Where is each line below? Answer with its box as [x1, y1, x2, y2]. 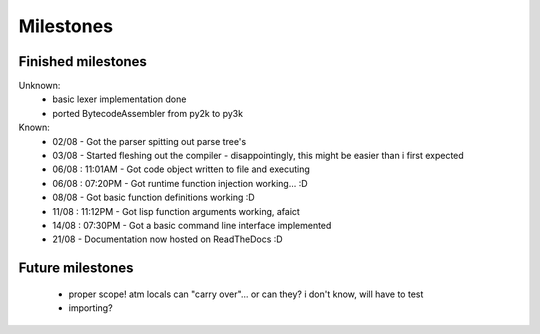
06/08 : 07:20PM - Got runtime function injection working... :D [52, 177, 309, 189]
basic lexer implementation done [52, 93, 187, 105]
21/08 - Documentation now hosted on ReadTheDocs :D [52, 233, 284, 245]
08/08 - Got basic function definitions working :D [52, 191, 255, 204]
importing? [68, 302, 114, 314]
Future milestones [18, 260, 134, 277]
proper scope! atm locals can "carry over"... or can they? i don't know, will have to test [68, 288, 424, 300]
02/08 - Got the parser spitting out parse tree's [52, 135, 247, 147]
